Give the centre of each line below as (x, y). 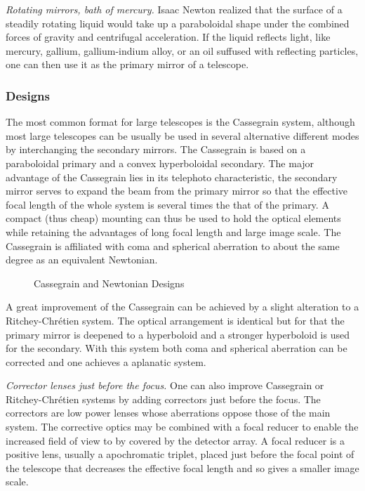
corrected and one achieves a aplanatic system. (106, 361)
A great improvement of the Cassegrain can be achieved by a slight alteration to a (182, 307)
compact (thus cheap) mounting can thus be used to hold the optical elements (173, 218)
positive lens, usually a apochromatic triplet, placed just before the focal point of (180, 454)
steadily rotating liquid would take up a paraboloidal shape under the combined (178, 23)
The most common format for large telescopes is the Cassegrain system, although (180, 122)
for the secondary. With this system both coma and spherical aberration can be (177, 348)
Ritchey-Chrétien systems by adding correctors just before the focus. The (163, 399)
